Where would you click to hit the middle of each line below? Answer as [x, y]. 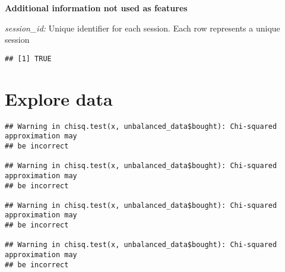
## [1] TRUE [28, 58]
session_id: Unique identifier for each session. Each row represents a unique [142, 28]
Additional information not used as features [96, 8]
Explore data [59, 98]
